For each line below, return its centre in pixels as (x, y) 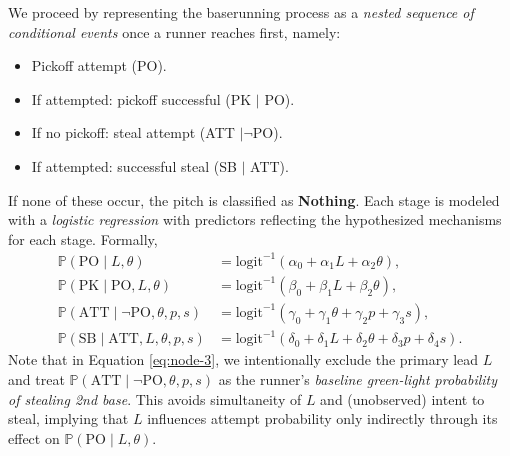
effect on (34, 437)
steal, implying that (68, 418)
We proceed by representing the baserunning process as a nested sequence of (241, 12)
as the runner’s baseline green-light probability (358, 379)
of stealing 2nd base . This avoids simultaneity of (155, 398)
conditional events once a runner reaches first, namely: (174, 31)
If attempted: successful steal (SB (134, 165)
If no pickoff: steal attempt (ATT (133, 132)
